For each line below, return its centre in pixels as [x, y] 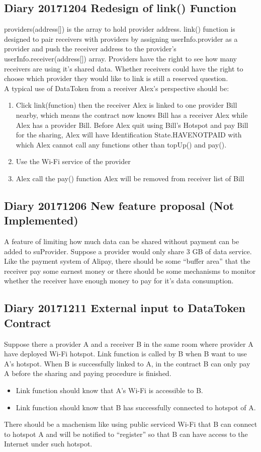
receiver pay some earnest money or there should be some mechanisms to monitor [130, 271]
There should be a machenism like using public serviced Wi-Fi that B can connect [131, 424]
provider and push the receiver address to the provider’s [90, 49]
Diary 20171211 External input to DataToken [125, 308]
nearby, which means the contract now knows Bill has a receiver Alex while [132, 115]
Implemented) [41, 220]
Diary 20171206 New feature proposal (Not [119, 205]
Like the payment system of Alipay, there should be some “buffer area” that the [127, 261]
